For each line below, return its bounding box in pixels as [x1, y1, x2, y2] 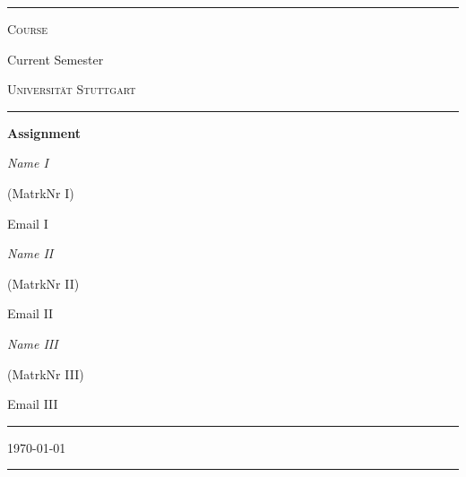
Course [7, 20, 48, 38]
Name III [7, 334, 58, 352]
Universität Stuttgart [7, 80, 136, 99]
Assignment [7, 123, 81, 142]
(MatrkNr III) [7, 364, 84, 383]
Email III [7, 395, 58, 413]
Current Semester [7, 49, 104, 68]
